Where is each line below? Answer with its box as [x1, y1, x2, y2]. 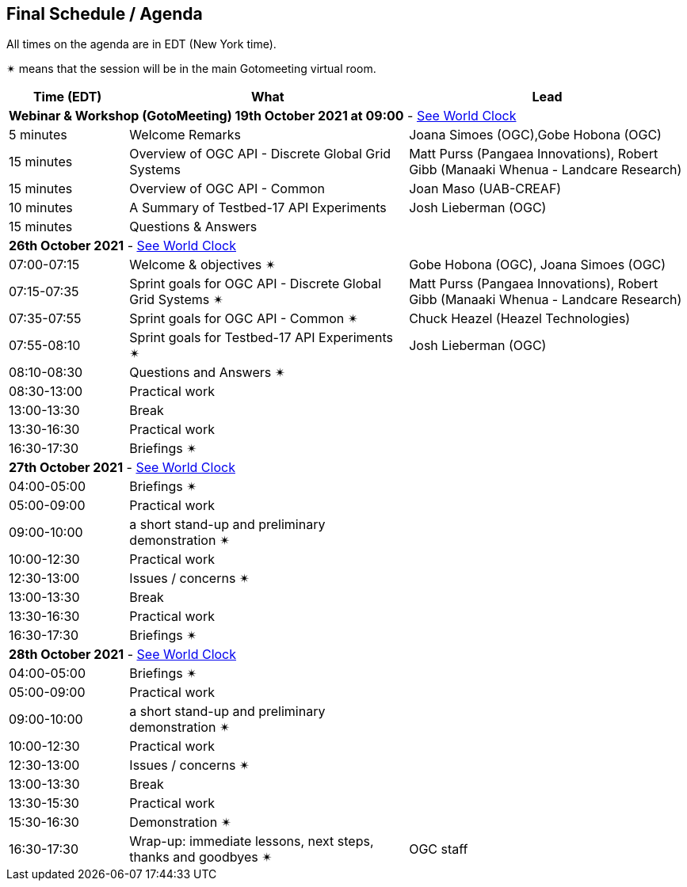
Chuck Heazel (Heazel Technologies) [409, 310, 631, 327]
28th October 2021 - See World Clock [9, 646, 237, 663]
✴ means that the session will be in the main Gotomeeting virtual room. [6, 62, 376, 76]
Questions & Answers [129, 219, 258, 235]
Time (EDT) [32, 89, 102, 105]
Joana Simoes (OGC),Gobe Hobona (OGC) [409, 127, 662, 143]
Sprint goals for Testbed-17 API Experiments [129, 329, 393, 346]
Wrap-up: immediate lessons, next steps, [129, 833, 374, 850]
